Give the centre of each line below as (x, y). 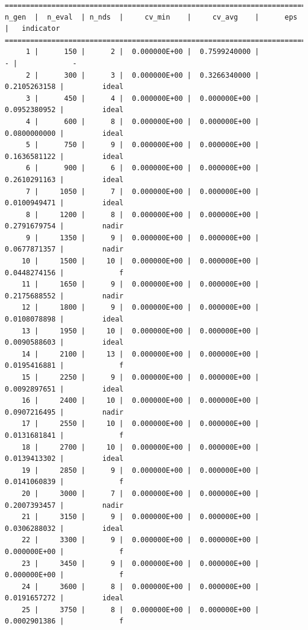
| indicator (33, 29)
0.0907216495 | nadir (64, 412)
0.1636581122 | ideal (64, 156)
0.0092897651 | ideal (64, 389)
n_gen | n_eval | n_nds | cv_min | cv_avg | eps (151, 17)
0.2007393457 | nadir (64, 505)
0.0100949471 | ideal (64, 203)
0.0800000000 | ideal (64, 133)
